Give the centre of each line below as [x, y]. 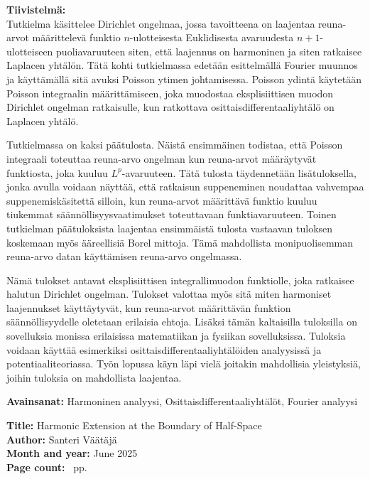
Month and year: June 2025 [72, 453]
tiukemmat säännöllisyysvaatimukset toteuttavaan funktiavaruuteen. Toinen [172, 214]
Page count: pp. [47, 467]
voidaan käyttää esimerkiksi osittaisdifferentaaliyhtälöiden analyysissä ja [164, 349]
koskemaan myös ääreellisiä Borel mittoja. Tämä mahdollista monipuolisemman [180, 242]
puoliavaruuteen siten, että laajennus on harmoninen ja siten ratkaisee [209, 51]
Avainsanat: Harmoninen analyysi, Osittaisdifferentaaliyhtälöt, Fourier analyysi [182, 401]
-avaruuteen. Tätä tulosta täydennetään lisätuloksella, [239, 172]
